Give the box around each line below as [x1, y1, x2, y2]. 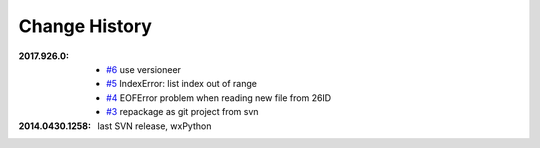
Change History [18, 15, 152, 37]
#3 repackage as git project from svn [106, 106, 259, 118]
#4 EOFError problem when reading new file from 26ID [106, 91, 332, 104]
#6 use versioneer [106, 63, 182, 75]
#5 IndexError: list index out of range [106, 78, 257, 90]
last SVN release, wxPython [97, 120, 212, 132]
